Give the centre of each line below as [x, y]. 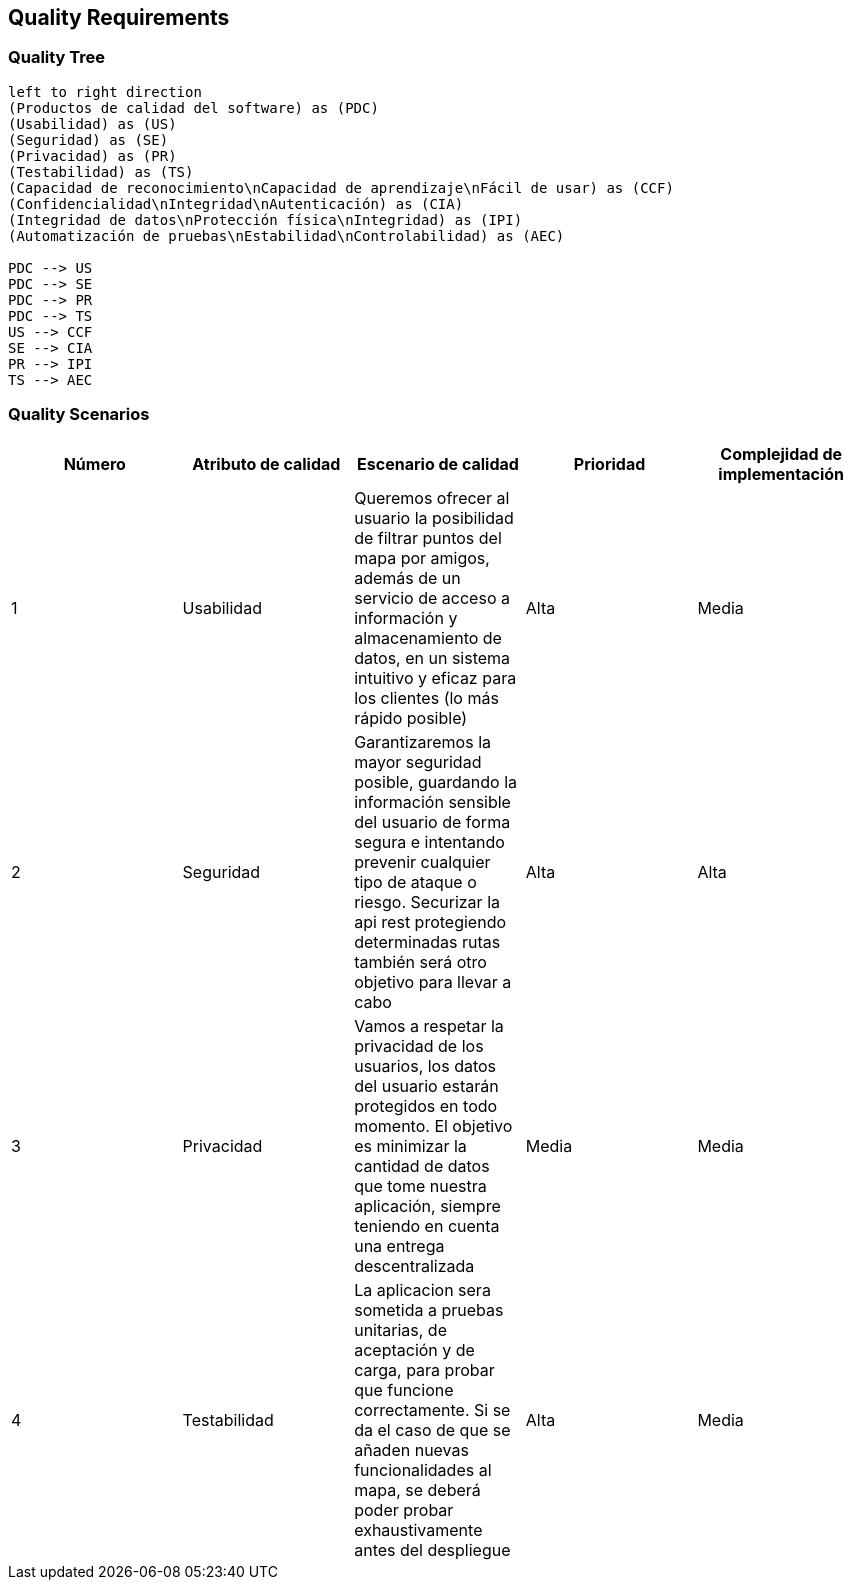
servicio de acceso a [432, 597]
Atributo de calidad [266, 463]
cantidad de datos [422, 1165]
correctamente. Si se [432, 1409]
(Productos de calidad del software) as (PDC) [193, 107]
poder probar [404, 1509]
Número [94, 463]
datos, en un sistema [432, 657]
